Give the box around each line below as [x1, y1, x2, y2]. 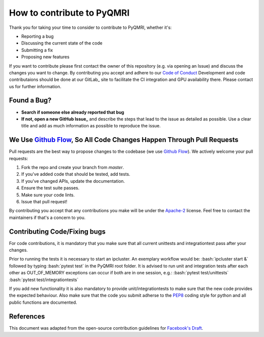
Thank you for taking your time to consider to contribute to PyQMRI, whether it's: [9, 24, 172, 30]
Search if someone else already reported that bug [21, 109, 125, 115]
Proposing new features [21, 54, 69, 60]
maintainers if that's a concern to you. [9, 215, 86, 220]
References [9, 312, 45, 320]
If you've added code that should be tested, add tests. [21, 171, 131, 177]
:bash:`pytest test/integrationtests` [9, 277, 79, 283]
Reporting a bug [21, 33, 54, 39]
